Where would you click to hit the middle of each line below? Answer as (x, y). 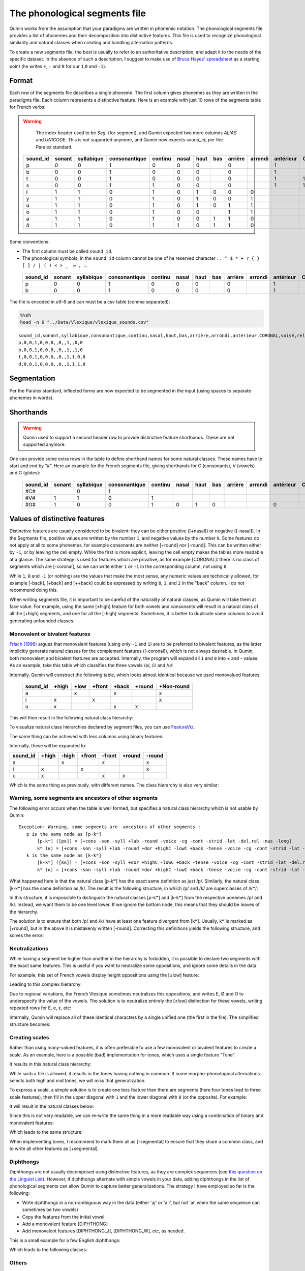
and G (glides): (25, 473)
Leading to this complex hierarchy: (46, 984)
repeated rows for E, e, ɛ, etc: (40, 1008)
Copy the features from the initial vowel (63, 1217)
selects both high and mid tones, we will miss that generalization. (78, 1080)
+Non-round (174, 686)
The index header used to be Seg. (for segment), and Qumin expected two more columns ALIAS (136, 133)
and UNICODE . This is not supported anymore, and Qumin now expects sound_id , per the (129, 140)
